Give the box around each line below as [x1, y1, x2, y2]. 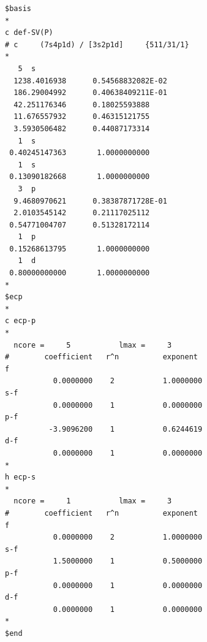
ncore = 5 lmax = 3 [13, 340, 172, 350]
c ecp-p [5, 316, 36, 326]
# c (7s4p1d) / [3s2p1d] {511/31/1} [5, 40, 189, 49]
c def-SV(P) [5, 28, 53, 37]
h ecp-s [5, 473, 36, 482]
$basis [5, 4, 31, 13]
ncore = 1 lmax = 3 [13, 497, 172, 506]
